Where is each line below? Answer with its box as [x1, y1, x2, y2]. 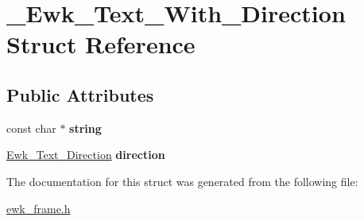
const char [6, 119, 56, 136]
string [69, 119, 102, 136]
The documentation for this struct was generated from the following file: [6, 173, 358, 189]
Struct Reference [6, 28, 196, 60]
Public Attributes [6, 82, 154, 107]
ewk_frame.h [6, 200, 71, 216]
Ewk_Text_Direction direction [6, 146, 165, 163]
